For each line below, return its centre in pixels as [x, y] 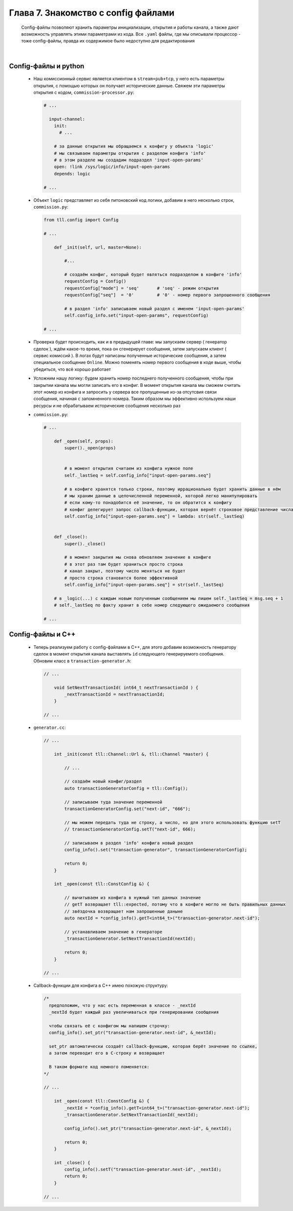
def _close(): [71, 537]
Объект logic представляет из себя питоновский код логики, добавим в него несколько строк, [134, 200]
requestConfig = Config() [95, 281]
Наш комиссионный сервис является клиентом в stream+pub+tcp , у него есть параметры [129, 79]
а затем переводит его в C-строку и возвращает [107, 1053]
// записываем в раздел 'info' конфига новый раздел [129, 843]
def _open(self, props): [84, 441]
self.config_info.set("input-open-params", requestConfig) [136, 316]
